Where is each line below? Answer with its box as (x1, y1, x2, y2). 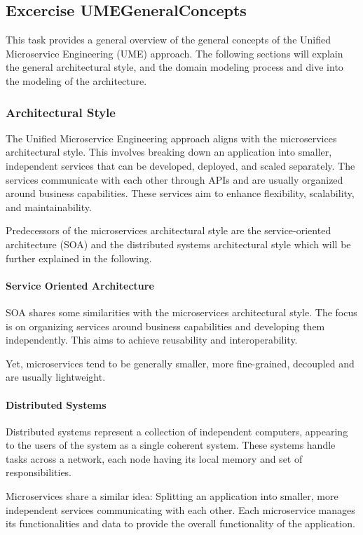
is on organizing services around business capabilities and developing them (6, 318, 325, 333)
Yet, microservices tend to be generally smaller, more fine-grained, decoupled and (6, 355, 355, 370)
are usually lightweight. (6, 370, 106, 384)
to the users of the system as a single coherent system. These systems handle (6, 438, 336, 452)
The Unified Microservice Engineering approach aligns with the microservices (6, 130, 337, 145)
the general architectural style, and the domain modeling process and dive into (6, 60, 343, 74)
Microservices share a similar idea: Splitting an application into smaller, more (6, 489, 338, 503)
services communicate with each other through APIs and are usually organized (6, 172, 343, 187)
